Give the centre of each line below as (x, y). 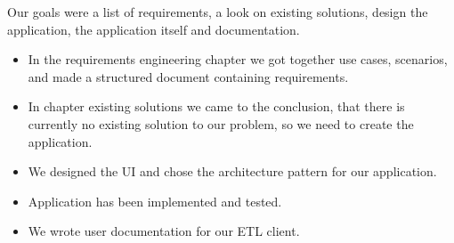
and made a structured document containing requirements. (188, 76)
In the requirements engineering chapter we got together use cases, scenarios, (238, 59)
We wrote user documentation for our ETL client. (164, 231)
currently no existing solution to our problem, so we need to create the (221, 123)
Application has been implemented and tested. (155, 201)
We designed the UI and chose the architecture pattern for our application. (232, 171)
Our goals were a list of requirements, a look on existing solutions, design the (218, 12)
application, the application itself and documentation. (154, 29)
